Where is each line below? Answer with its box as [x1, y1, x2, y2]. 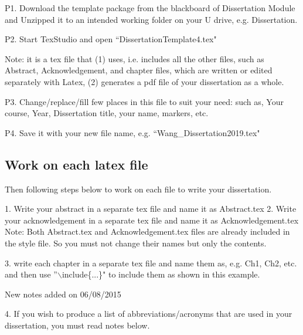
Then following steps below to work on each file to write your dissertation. [5, 182, 272, 195]
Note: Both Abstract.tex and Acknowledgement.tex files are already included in [5, 225, 290, 238]
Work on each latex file [5, 155, 148, 173]
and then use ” [5, 268, 57, 280]
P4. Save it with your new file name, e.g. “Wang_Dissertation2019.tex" [5, 126, 260, 138]
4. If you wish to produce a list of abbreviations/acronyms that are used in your [5, 307, 292, 320]
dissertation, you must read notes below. [5, 319, 150, 331]
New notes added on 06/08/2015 [5, 287, 121, 300]
